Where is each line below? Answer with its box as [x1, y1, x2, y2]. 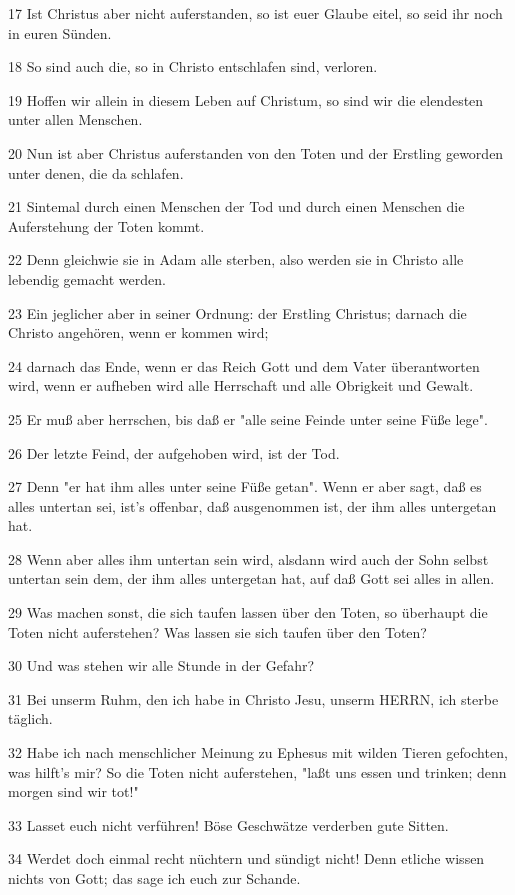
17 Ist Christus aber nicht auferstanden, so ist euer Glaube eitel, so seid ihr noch [8, 3, 503, 23]
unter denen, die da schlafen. [8, 162, 184, 183]
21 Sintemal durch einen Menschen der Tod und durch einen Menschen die [8, 196, 465, 217]
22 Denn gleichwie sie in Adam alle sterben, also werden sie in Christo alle [8, 249, 464, 270]
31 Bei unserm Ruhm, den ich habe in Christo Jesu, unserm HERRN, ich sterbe [8, 688, 499, 709]
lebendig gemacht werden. [8, 268, 166, 289]
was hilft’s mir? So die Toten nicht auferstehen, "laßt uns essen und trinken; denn [8, 761, 507, 782]
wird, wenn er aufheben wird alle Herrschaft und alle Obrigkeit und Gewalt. [8, 375, 474, 396]
